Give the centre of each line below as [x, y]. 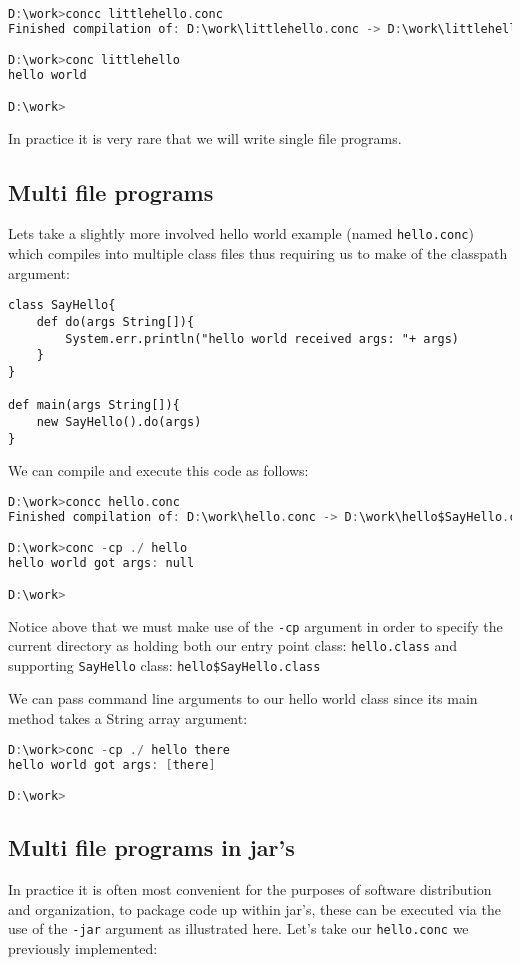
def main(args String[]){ [94, 405]
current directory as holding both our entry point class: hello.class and [233, 645]
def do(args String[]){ [115, 321]
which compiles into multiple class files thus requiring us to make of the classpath [258, 253]
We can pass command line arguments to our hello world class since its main [243, 698]
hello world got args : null [101, 563]
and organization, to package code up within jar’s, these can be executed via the [254, 908]
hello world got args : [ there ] [112, 764]
